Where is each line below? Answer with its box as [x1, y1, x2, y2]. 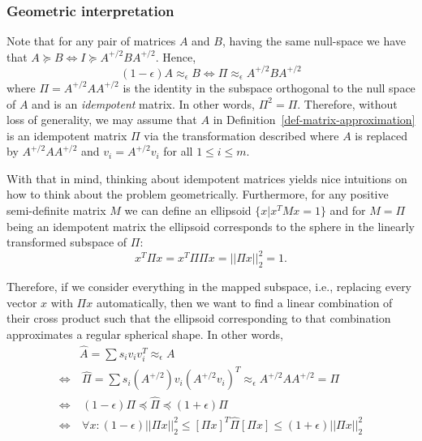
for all [163, 143, 193, 160]
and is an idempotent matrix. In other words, [32, 95, 256, 112]
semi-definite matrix [6, 202, 106, 219]
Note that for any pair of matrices [6, 32, 176, 49]
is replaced [355, 126, 408, 143]
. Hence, [155, 48, 196, 65]
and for [329, 202, 366, 219]
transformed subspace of [6, 233, 127, 250]
